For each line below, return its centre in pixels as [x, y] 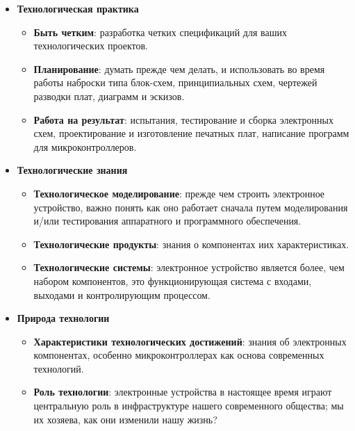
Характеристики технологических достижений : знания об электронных [190, 341]
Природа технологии [63, 318]
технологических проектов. [91, 46]
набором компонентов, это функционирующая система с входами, [173, 280]
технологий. [59, 368]
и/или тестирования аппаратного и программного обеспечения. [167, 221]
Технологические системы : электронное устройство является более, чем [189, 267]
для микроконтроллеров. [85, 146]
